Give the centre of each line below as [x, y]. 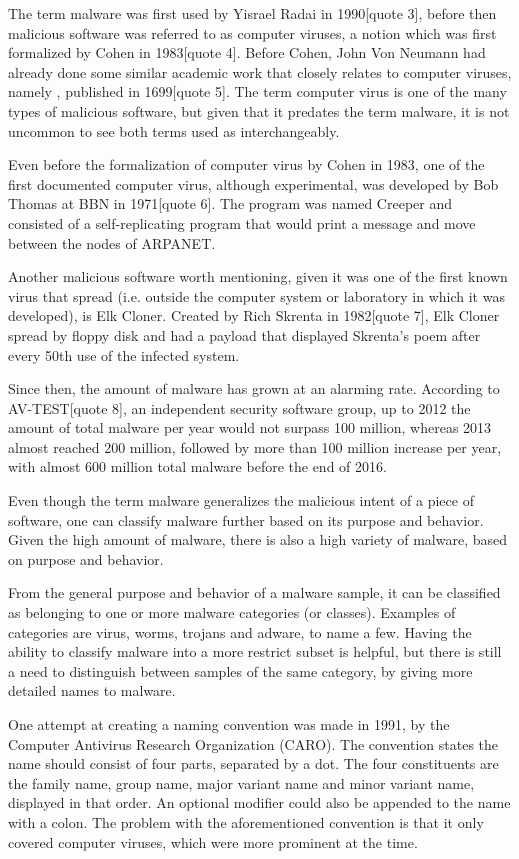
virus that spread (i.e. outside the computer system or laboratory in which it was [256, 295]
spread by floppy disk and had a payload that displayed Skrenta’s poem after [244, 334]
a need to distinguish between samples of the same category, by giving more [240, 670]
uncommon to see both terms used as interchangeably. [174, 130]
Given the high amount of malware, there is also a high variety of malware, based [258, 539]
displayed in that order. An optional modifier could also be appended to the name [259, 802]
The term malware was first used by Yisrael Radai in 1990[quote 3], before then [252, 13]
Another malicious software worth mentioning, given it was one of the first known [258, 276]
